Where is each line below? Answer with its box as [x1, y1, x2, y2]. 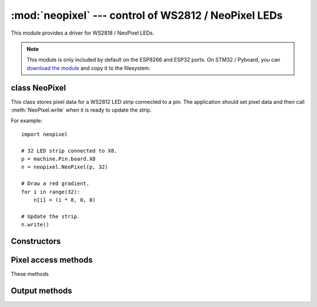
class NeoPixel [11, 83, 66, 93]
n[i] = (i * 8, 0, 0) [33, 197, 96, 203]
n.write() [21, 221, 49, 228]
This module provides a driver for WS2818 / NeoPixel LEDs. [11, 29, 154, 36]
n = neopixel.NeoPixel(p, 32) [21, 164, 109, 170]
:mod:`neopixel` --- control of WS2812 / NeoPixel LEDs [11, 9, 283, 22]
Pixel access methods [11, 255, 93, 265]
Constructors [11, 236, 61, 246]
